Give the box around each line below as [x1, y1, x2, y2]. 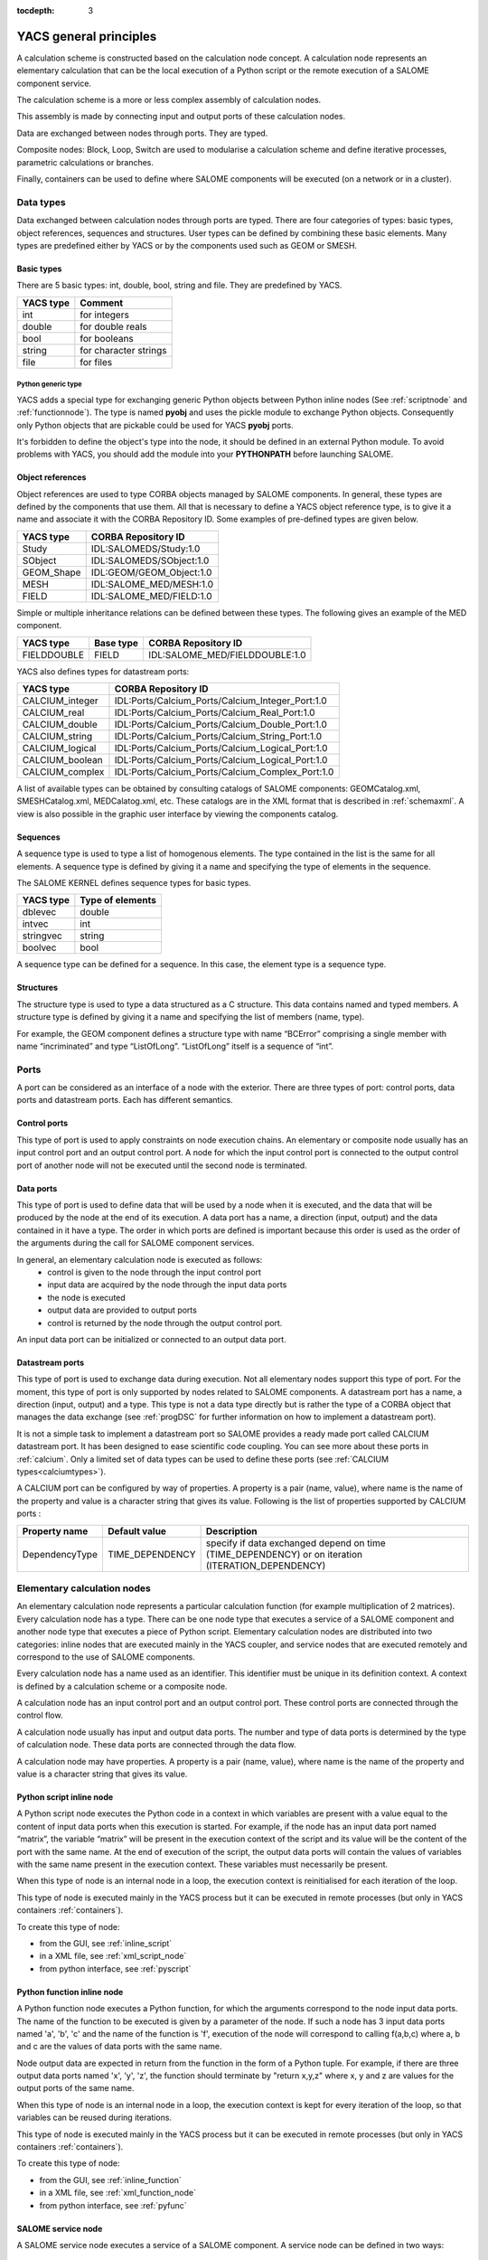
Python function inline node [16, 1986, 124, 1997]
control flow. [16, 1709, 63, 1721]
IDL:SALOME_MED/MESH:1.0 [90, 578, 214, 590]
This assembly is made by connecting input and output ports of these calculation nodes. [16, 111, 346, 122]
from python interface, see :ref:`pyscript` [39, 1963, 192, 1974]
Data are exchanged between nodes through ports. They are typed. [16, 127, 268, 138]
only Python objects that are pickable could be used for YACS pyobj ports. [16, 419, 294, 430]
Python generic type [16, 380, 82, 389]
